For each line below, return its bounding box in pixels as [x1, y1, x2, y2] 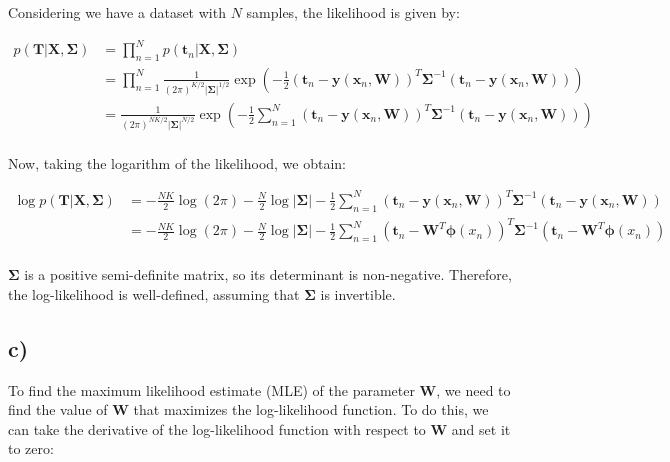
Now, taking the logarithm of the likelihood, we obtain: [8, 152, 347, 173]
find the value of [8, 399, 108, 420]
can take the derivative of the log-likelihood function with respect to [8, 418, 426, 439]
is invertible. [320, 283, 396, 304]
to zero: [8, 438, 54, 459]
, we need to [436, 379, 511, 400]
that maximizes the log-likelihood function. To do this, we [133, 399, 489, 420]
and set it [451, 418, 511, 439]
